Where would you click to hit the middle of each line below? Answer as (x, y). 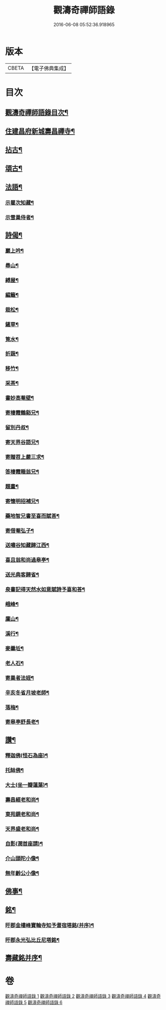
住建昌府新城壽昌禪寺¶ (40, 131)
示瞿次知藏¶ (19, 202)
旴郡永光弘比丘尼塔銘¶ (32, 940)
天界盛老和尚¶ (22, 829)
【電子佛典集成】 (49, 68)
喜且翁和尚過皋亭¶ (27, 560)
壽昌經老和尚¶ (22, 800)
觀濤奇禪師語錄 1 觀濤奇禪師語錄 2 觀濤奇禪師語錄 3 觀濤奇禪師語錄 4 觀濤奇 (83, 996)
